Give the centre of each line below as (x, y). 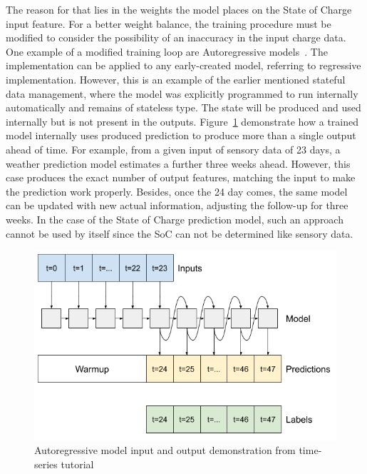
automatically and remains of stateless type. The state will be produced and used (183, 107)
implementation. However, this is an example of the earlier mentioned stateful (176, 79)
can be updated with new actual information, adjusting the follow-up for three (177, 205)
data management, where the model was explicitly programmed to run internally (182, 93)
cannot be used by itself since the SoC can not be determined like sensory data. (180, 233)
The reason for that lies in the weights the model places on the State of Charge (179, 9)
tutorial (77, 464)
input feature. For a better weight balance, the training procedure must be (169, 23)
